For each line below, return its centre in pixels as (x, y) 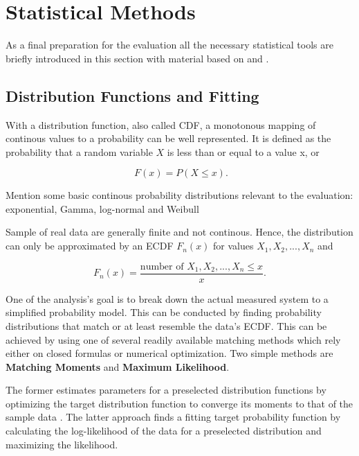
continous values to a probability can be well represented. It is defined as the (168, 138)
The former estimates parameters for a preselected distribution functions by (166, 390)
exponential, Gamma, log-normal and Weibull (102, 208)
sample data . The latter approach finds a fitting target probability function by (173, 417)
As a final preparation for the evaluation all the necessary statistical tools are (169, 45)
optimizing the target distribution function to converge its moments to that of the (179, 403)
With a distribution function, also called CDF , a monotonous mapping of (161, 124)
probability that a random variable (79, 151)
